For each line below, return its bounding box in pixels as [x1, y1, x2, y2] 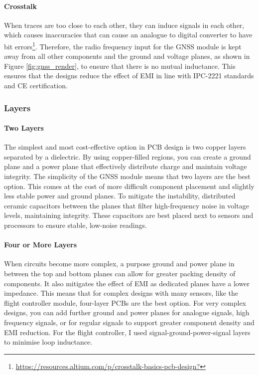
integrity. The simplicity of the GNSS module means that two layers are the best [4, 171, 251, 182]
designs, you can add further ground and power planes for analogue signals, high [4, 307, 250, 318]
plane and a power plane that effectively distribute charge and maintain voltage [4, 161, 247, 172]
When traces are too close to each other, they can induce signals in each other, [4, 19, 245, 30]
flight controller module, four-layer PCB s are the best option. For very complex [4, 297, 246, 308]
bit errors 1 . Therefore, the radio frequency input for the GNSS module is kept [4, 39, 242, 51]
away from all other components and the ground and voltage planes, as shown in [4, 51, 250, 61]
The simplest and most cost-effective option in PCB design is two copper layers [4, 142, 246, 152]
